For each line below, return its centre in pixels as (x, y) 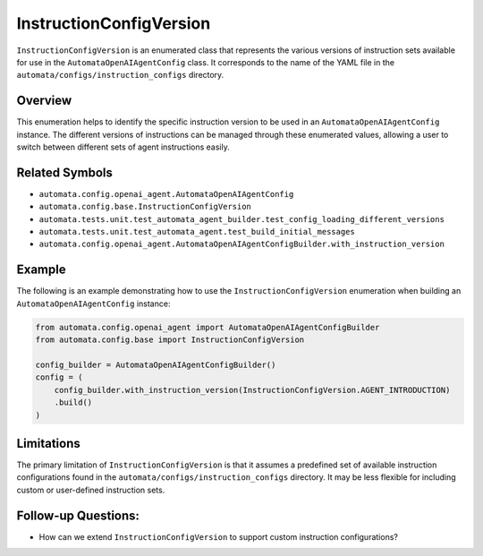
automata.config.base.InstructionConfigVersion (145, 207)
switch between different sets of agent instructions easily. (123, 147)
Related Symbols (65, 172)
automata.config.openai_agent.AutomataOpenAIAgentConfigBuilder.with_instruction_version (241, 244)
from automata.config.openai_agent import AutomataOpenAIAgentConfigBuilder (208, 327)
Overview (44, 101)
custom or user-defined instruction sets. (91, 490)
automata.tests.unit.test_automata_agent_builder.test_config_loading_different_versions (241, 219)
